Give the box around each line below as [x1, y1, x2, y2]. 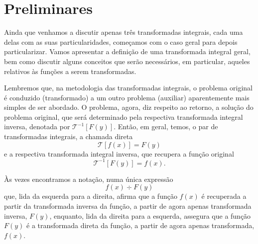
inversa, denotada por [4, 121, 70, 132]
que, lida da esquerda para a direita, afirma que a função [4, 191, 177, 201]
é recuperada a [201, 191, 247, 201]
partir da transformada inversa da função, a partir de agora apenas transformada [4, 200, 252, 211]
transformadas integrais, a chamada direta [4, 131, 133, 142]
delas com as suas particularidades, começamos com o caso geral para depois [4, 36, 238, 47]
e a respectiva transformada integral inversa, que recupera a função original [4, 148, 234, 159]
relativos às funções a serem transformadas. [4, 66, 136, 76]
